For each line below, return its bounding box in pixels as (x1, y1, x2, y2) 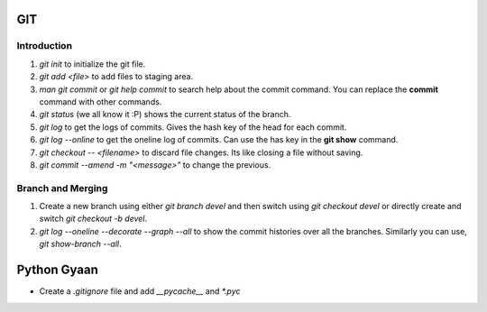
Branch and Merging (16, 181, 108, 194)
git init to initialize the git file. (39, 59, 146, 69)
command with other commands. (39, 96, 162, 107)
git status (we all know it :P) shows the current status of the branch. (39, 109, 291, 120)
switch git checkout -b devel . (39, 213, 148, 225)
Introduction (16, 40, 72, 52)
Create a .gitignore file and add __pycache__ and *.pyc (39, 286, 241, 297)
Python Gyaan (16, 262, 99, 278)
